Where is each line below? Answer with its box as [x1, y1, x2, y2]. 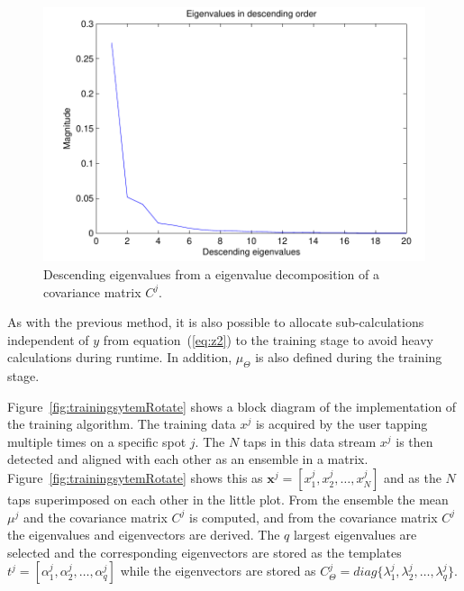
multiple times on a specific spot [7, 432, 187, 450]
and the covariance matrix [23, 507, 168, 526]
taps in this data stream [242, 432, 377, 450]
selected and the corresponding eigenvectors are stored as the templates [7, 542, 402, 561]
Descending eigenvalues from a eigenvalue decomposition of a [43, 264, 379, 283]
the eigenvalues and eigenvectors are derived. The [7, 525, 280, 544]
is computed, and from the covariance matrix [189, 507, 438, 526]
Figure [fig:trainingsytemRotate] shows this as [7, 468, 263, 487]
